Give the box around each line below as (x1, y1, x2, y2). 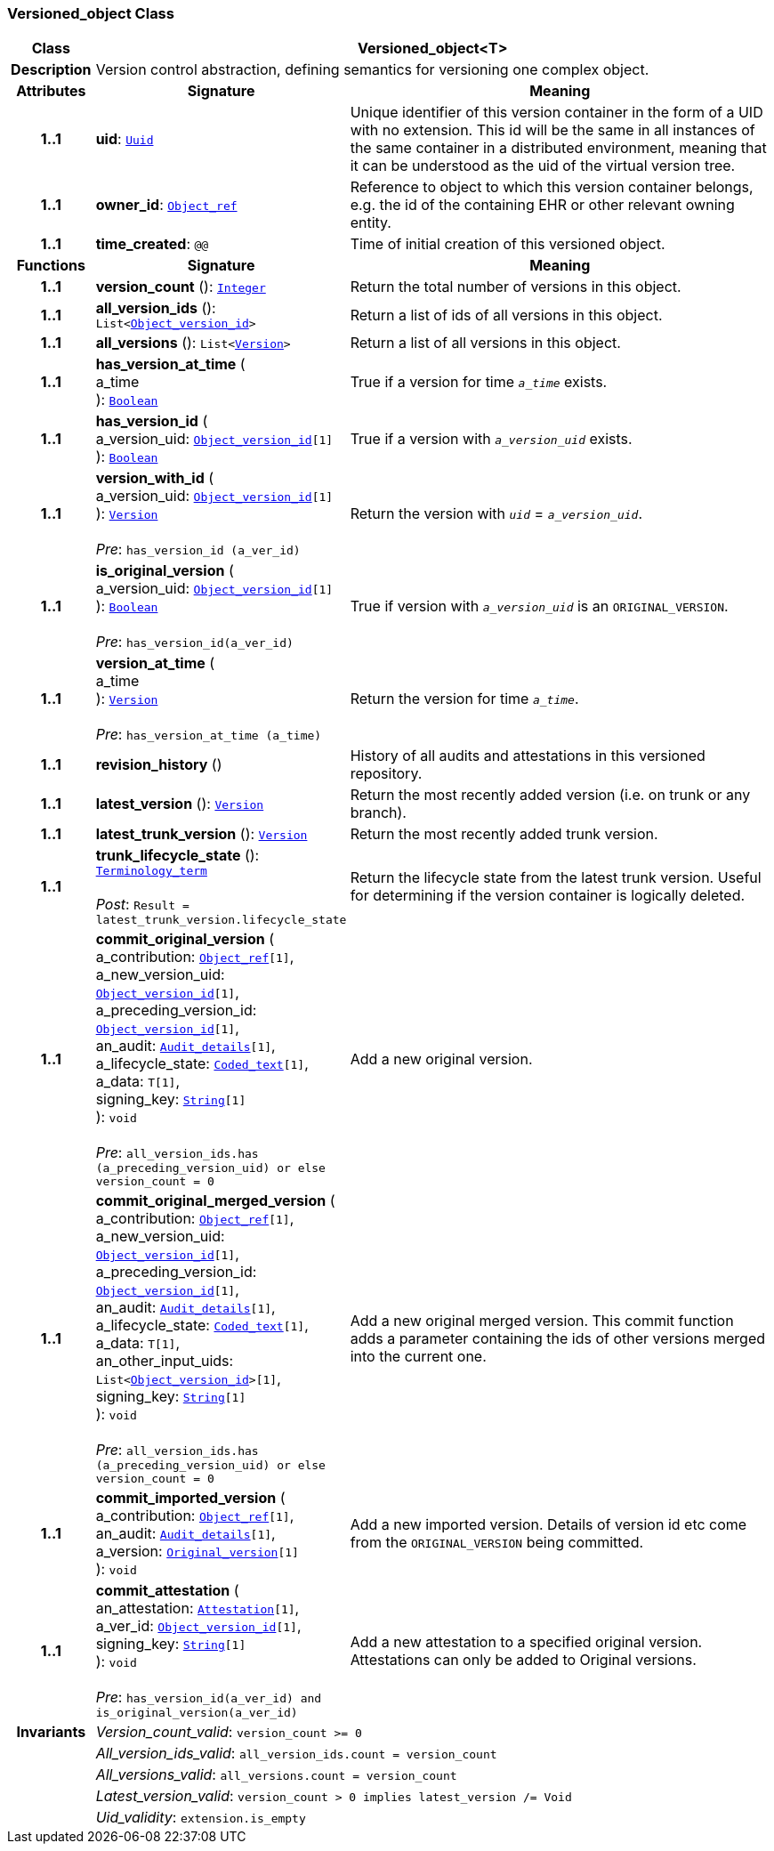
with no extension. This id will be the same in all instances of (350, 121, 755, 140)
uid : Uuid (95, 130, 154, 149)
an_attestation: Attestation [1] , (95, 1599, 300, 1618)
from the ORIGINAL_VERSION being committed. (350, 1533, 644, 1552)
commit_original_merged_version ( (95, 1192, 335, 1210)
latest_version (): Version (95, 795, 264, 813)
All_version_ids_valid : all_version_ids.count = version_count (95, 1744, 497, 1763)
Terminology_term (95, 864, 207, 878)
